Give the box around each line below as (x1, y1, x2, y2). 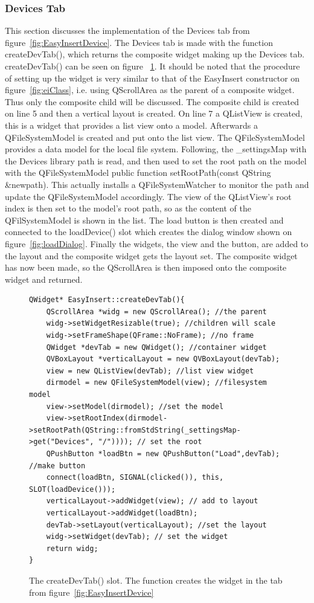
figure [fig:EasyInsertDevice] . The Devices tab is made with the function (5, 36, 273, 48)
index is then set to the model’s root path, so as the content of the (5, 202, 251, 214)
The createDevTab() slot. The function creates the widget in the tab (29, 573, 283, 586)
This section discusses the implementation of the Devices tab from (5, 24, 250, 37)
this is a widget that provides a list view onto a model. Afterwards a (5, 118, 258, 131)
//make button (29, 461, 86, 470)
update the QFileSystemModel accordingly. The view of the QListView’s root (5, 190, 292, 202)
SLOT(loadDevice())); (29, 485, 116, 494)
